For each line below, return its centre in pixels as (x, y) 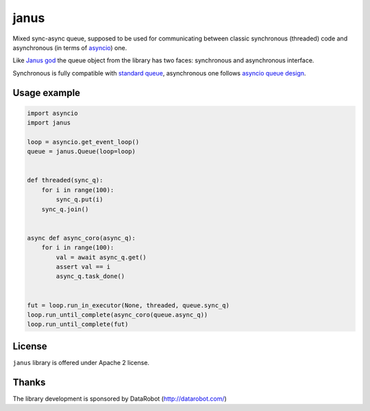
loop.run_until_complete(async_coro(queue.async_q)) (118, 315)
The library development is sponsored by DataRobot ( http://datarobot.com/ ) (120, 399)
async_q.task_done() (90, 277)
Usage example (47, 93)
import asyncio (52, 113)
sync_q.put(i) (79, 200)
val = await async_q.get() (101, 257)
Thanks (29, 382)
